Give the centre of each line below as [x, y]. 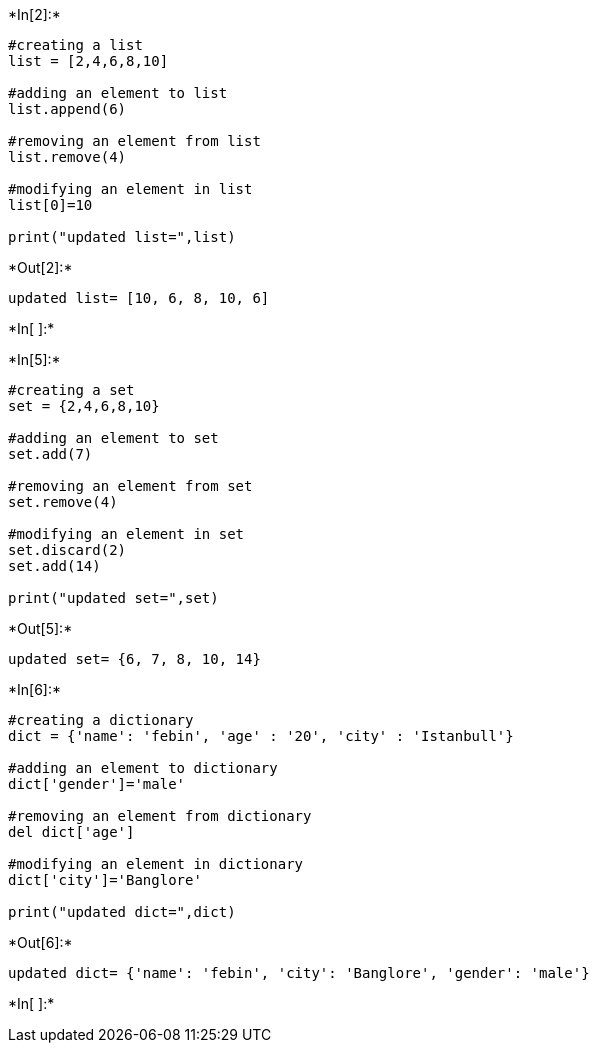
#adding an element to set [113, 438]
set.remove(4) [63, 502]
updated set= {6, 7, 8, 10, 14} [134, 659]
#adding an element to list [118, 93]
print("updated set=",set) [113, 598]
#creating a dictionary [101, 720]
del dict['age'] [71, 832]
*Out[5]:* [40, 628]
